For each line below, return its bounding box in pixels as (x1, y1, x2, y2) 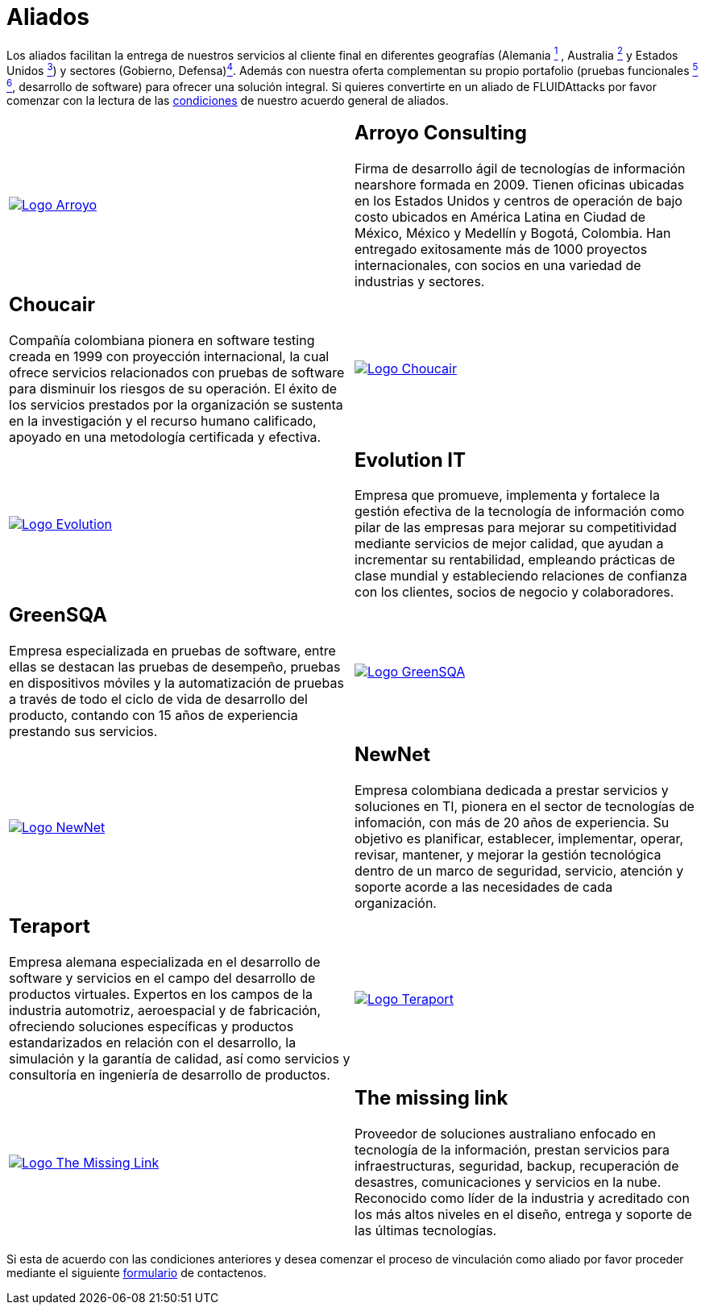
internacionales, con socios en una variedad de (355, 256, 641, 273)
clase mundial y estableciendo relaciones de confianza (355, 568, 687, 585)
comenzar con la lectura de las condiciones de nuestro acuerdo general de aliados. (6, 93, 449, 107)
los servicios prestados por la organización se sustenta (9, 396, 343, 413)
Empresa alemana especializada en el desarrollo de (9, 954, 321, 971)
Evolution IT (355, 447, 467, 472)
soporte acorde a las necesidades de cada (355, 879, 613, 896)
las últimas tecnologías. (355, 1222, 497, 1239)
